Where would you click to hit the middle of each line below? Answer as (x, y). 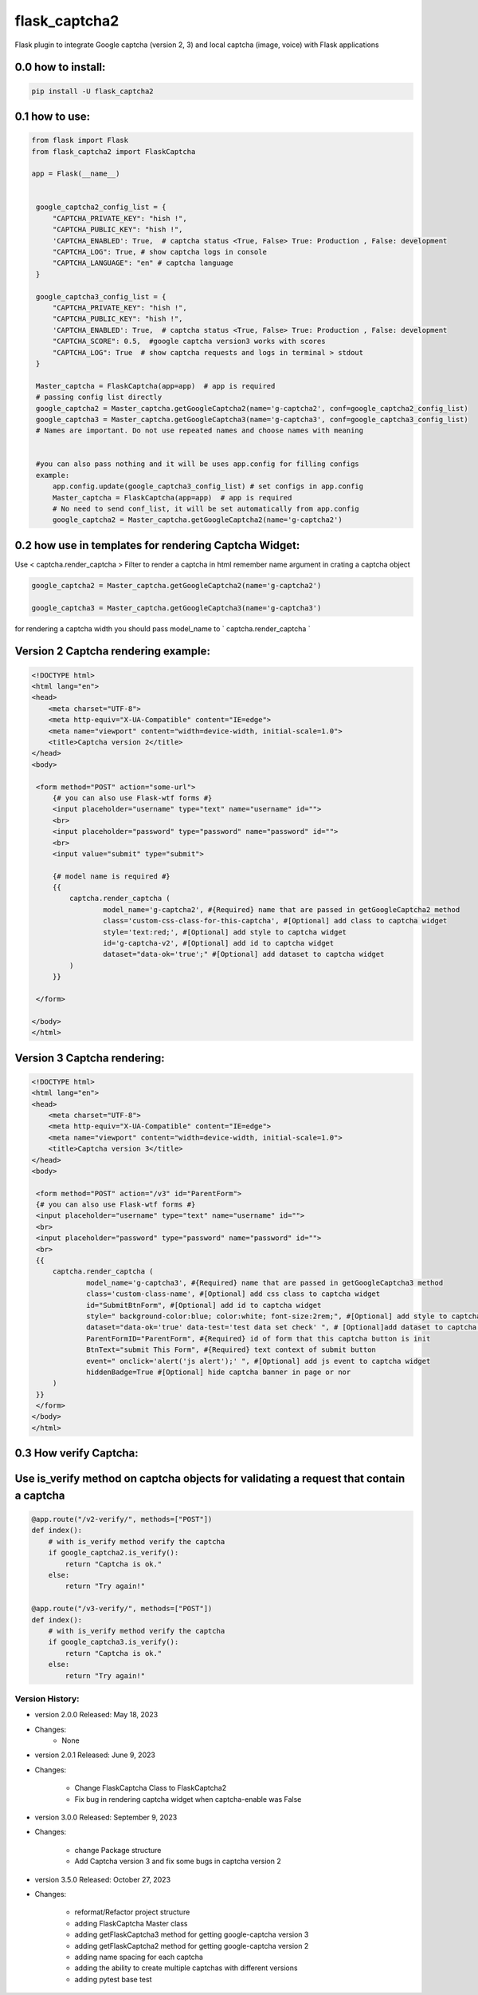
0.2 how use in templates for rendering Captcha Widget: (157, 545)
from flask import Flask (80, 140)
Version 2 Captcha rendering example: (113, 652)
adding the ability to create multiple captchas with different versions (186, 1968)
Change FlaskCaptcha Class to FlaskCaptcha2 (151, 1788)
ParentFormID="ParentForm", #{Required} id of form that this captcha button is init (259, 1338)
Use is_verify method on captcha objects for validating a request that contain (210, 1479)
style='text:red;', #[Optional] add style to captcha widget (224, 932)
